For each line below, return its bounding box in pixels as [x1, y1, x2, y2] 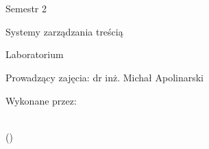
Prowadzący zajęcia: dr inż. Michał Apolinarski [5, 70, 204, 84]
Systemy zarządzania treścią [5, 24, 123, 38]
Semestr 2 [5, 1, 47, 16]
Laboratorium [5, 47, 64, 62]
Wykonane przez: [5, 93, 77, 107]
